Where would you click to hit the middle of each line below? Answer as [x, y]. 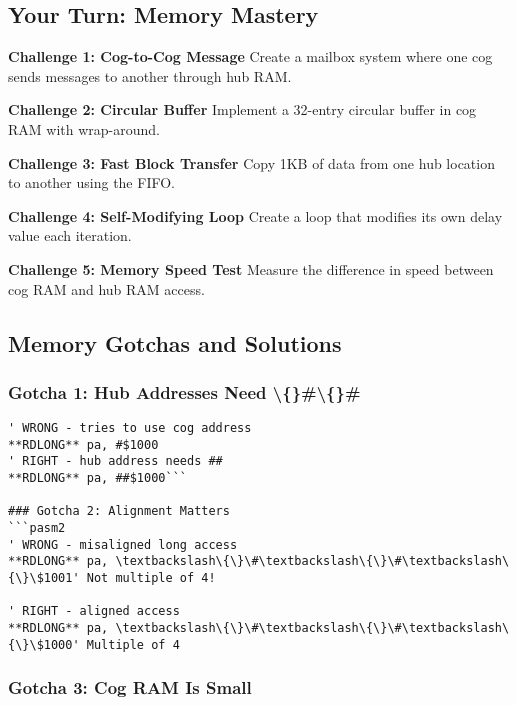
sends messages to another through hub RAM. [150, 75]
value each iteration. [70, 235]
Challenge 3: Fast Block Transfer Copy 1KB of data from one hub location [251, 162]
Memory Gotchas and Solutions [175, 342]
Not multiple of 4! [151, 578]
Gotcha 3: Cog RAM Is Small [130, 687]
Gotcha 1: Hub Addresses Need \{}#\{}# [184, 391]
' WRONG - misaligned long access [123, 544]
